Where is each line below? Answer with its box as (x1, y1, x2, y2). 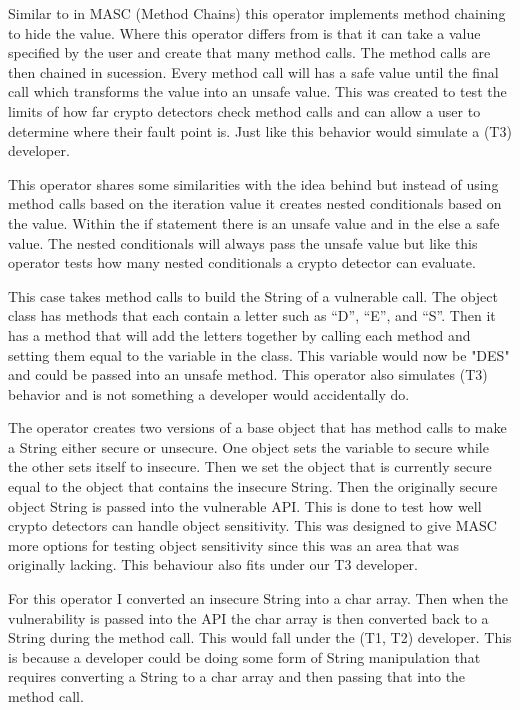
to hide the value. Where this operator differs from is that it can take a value (8, 22, 481, 43)
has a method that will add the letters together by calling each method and (8, 324, 471, 345)
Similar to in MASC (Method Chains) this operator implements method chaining (8, 3, 506, 23)
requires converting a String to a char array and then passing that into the (8, 666, 466, 687)
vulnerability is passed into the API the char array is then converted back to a (8, 607, 489, 628)
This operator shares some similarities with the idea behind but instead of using (8, 173, 499, 194)
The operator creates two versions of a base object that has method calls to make (8, 417, 507, 438)
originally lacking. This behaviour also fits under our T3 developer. (8, 554, 418, 575)
